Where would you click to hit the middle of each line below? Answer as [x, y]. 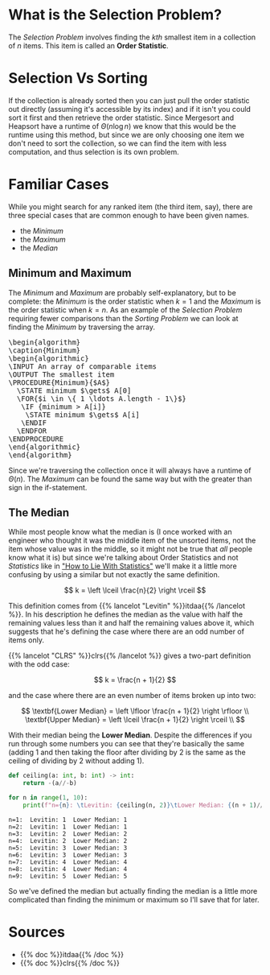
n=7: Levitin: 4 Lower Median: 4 [68, 862]
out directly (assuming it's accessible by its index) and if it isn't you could [130, 109]
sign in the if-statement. [48, 487]
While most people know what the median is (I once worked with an [120, 532]
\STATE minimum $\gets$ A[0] [74, 390]
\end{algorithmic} [45, 447]
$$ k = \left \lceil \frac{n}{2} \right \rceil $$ [135, 590]
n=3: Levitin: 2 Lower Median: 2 [68, 834]
